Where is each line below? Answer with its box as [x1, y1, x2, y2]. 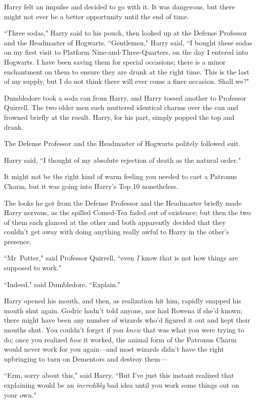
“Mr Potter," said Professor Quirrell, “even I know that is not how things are [4, 253, 238, 263]
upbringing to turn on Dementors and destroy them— [4, 353, 167, 364]
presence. [4, 236, 32, 246]
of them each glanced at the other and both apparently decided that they [4, 217, 226, 227]
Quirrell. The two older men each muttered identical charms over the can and [4, 102, 239, 112]
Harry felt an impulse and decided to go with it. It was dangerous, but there [4, 1, 235, 11]
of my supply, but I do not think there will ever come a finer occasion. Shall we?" [4, 76, 250, 86]
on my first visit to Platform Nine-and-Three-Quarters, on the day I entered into [4, 47, 248, 57]
